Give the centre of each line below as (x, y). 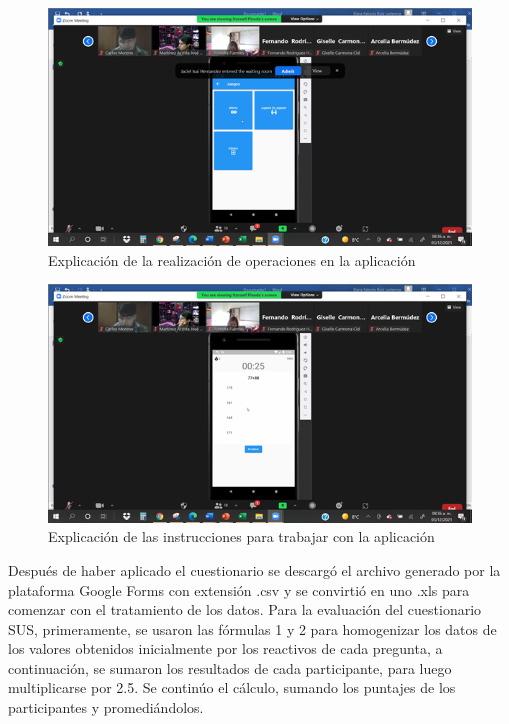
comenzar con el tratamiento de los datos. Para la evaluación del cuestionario (245, 609)
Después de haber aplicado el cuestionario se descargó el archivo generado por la (254, 569)
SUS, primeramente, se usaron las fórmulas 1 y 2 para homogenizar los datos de (252, 628)
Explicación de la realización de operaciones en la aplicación (232, 259)
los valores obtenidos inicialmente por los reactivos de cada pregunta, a (225, 648)
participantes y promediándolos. (106, 707)
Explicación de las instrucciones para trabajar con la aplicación (241, 536)
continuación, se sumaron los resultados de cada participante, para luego (230, 667)
